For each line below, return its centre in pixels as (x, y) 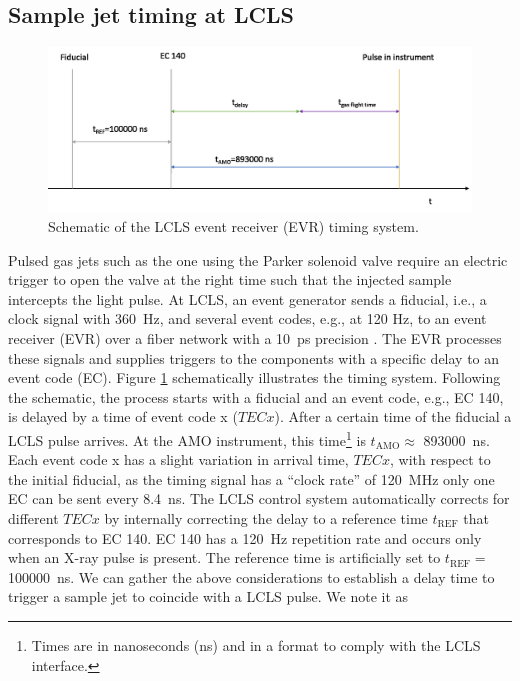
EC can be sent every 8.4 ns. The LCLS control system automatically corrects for (259, 498)
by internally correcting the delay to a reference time (266, 517)
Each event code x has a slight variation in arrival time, (178, 459)
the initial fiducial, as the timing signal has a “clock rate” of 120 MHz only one (251, 478)
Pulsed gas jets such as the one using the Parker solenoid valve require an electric (258, 259)
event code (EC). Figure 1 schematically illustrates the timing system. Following (254, 377)
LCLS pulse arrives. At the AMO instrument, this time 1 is (187, 438)
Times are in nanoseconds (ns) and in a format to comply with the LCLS (256, 644)
